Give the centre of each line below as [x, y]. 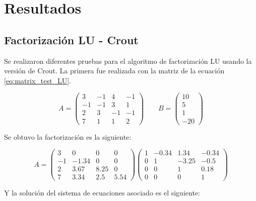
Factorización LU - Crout [71, 39]
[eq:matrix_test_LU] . [38, 80]
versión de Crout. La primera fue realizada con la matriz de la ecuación [114, 71]
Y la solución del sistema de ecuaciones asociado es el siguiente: [102, 193]
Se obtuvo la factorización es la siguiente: [68, 136]
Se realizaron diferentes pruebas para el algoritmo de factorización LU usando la [128, 61]
